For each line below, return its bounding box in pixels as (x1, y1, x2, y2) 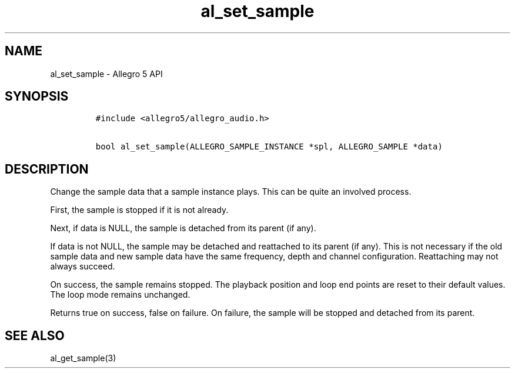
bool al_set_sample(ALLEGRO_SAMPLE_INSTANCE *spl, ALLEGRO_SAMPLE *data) (95, 142, 443, 152)
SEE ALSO (5, 328, 65, 343)
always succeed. (50, 261, 115, 272)
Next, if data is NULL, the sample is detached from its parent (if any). (50, 223, 316, 234)
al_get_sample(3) (50, 353, 116, 364)
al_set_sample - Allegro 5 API (50, 68, 163, 79)
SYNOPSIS (5, 89, 69, 104)
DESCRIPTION (5, 161, 89, 176)
